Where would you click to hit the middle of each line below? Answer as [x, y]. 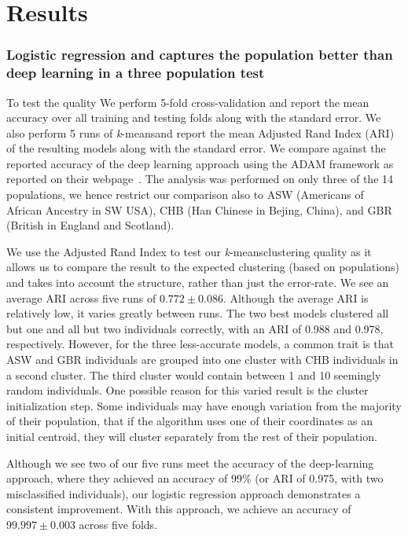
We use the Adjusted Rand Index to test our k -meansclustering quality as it [189, 251]
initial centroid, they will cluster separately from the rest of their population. [192, 436]
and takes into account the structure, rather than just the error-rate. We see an [198, 283]
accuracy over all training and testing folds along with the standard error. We [194, 117]
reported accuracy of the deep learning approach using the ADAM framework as [200, 163]
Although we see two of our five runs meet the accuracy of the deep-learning [190, 463]
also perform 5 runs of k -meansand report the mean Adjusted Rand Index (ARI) [200, 132]
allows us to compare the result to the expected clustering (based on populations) [203, 267]
